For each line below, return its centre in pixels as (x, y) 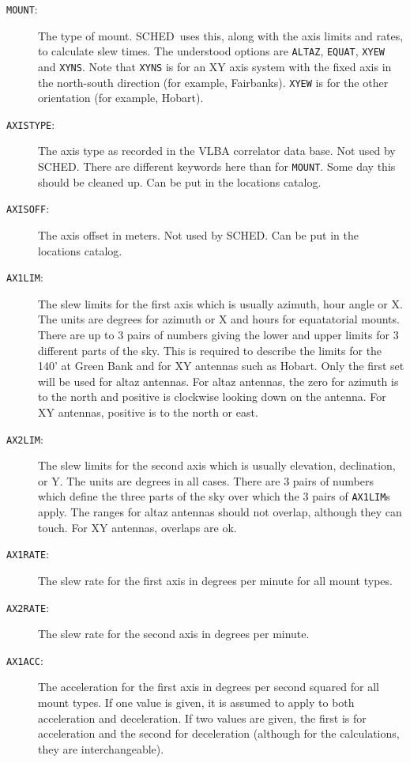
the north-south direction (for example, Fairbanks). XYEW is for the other (213, 82)
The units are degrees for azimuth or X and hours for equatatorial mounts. (219, 319)
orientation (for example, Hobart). (121, 98)
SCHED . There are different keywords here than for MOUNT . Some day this (217, 166)
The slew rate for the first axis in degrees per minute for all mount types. (215, 580)
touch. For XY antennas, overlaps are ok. (137, 527)
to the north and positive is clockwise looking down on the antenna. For (212, 397)
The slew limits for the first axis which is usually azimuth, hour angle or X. (220, 303)
